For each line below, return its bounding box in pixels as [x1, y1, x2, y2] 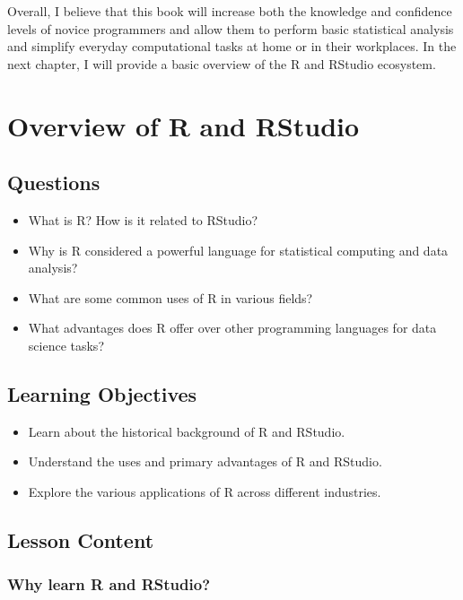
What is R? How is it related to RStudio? [28, 210, 258, 229]
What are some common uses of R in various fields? [28, 288, 313, 307]
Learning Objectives [7, 379, 197, 407]
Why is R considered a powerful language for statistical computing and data [28, 240, 449, 259]
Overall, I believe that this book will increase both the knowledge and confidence [7, 2, 452, 20]
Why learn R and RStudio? [7, 573, 211, 596]
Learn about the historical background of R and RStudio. [28, 422, 345, 440]
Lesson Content [7, 526, 154, 553]
